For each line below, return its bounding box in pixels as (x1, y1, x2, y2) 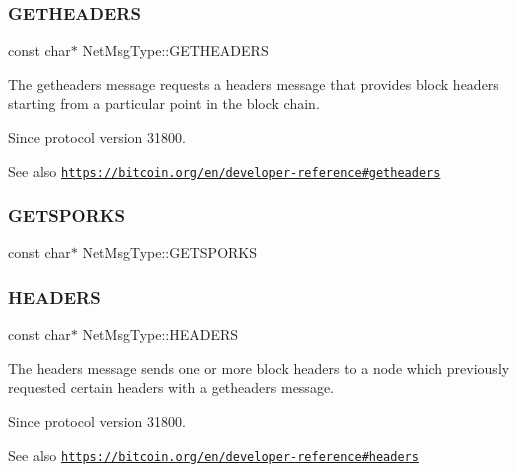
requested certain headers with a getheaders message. (8, 377, 334, 398)
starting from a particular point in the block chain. (8, 93, 320, 114)
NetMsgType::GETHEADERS (82, 40, 269, 61)
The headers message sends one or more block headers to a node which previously (8, 357, 510, 378)
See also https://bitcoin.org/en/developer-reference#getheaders (8, 160, 441, 181)
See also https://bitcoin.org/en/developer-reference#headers (8, 444, 419, 465)
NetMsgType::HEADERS (82, 324, 239, 345)
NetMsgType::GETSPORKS (82, 242, 258, 263)
